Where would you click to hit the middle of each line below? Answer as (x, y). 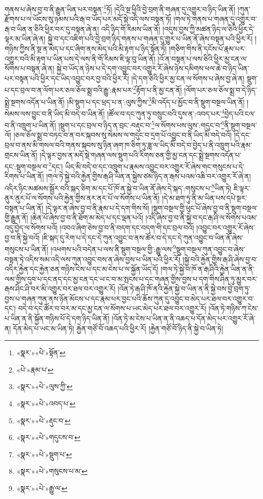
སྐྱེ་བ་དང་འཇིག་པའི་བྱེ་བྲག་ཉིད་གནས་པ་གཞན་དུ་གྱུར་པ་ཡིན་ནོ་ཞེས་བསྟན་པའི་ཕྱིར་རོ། (150, 39)
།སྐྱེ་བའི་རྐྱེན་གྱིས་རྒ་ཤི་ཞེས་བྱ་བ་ (220, 259)
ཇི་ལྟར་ (242, 188)
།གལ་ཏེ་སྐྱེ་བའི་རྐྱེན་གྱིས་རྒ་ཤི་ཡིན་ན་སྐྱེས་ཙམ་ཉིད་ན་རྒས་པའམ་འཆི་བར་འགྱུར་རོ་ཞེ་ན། (148, 176)
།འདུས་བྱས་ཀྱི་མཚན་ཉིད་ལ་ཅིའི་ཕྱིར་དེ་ (209, 28)
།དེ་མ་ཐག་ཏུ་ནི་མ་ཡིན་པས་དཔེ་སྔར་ (204, 198)
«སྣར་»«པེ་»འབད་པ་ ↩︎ (46, 403)
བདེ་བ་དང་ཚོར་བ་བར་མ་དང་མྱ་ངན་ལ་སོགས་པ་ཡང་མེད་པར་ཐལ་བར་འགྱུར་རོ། (112, 308)
